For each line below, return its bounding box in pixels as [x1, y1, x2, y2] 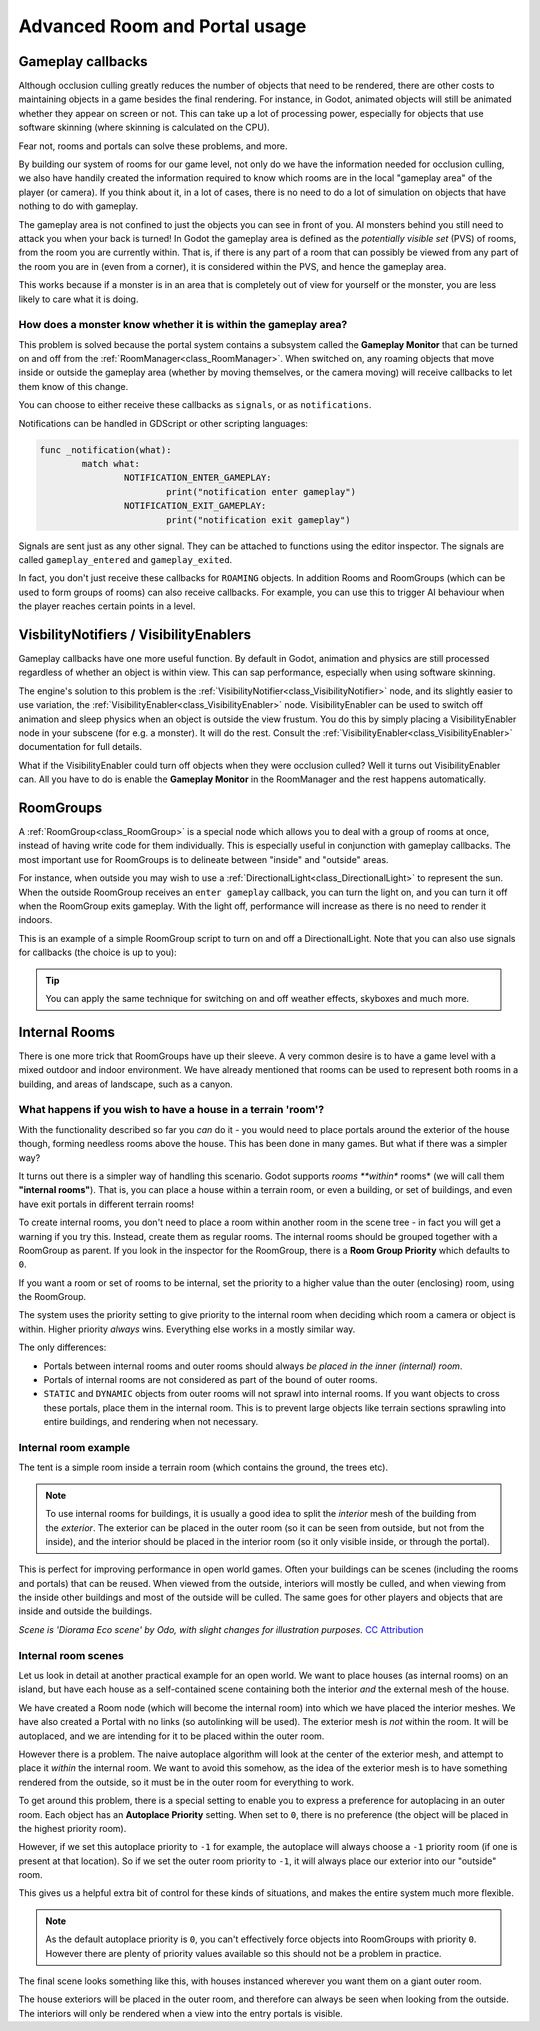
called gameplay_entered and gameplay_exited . [18, 553, 233, 565]
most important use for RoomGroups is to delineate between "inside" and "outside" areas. [18, 853, 389, 865]
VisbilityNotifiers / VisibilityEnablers [18, 626, 252, 643]
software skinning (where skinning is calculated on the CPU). [18, 121, 270, 134]
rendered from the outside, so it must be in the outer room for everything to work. [18, 1776, 355, 1788]
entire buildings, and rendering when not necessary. [43, 1416, 259, 1428]
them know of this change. [18, 380, 129, 392]
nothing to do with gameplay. [18, 200, 139, 212]
